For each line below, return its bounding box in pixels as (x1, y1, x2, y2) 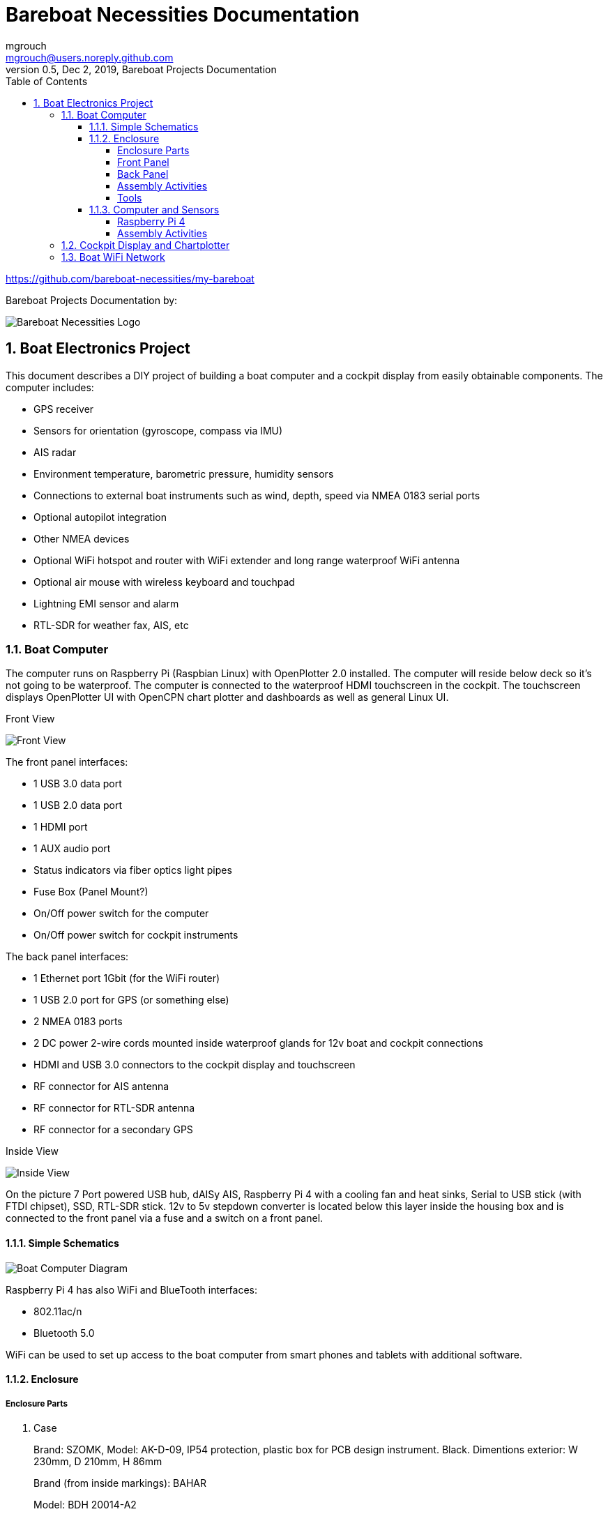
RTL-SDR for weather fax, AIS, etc (33, 619, 189, 631)
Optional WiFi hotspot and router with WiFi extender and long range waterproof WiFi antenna (33, 554, 460, 566)
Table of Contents (6, 75, 88, 87)
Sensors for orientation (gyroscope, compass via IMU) (33, 424, 283, 437)
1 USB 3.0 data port (33, 778, 122, 790)
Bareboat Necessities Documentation (6, 3, 360, 27)
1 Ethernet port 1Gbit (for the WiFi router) (33, 972, 220, 985)
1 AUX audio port (33, 842, 111, 855)
